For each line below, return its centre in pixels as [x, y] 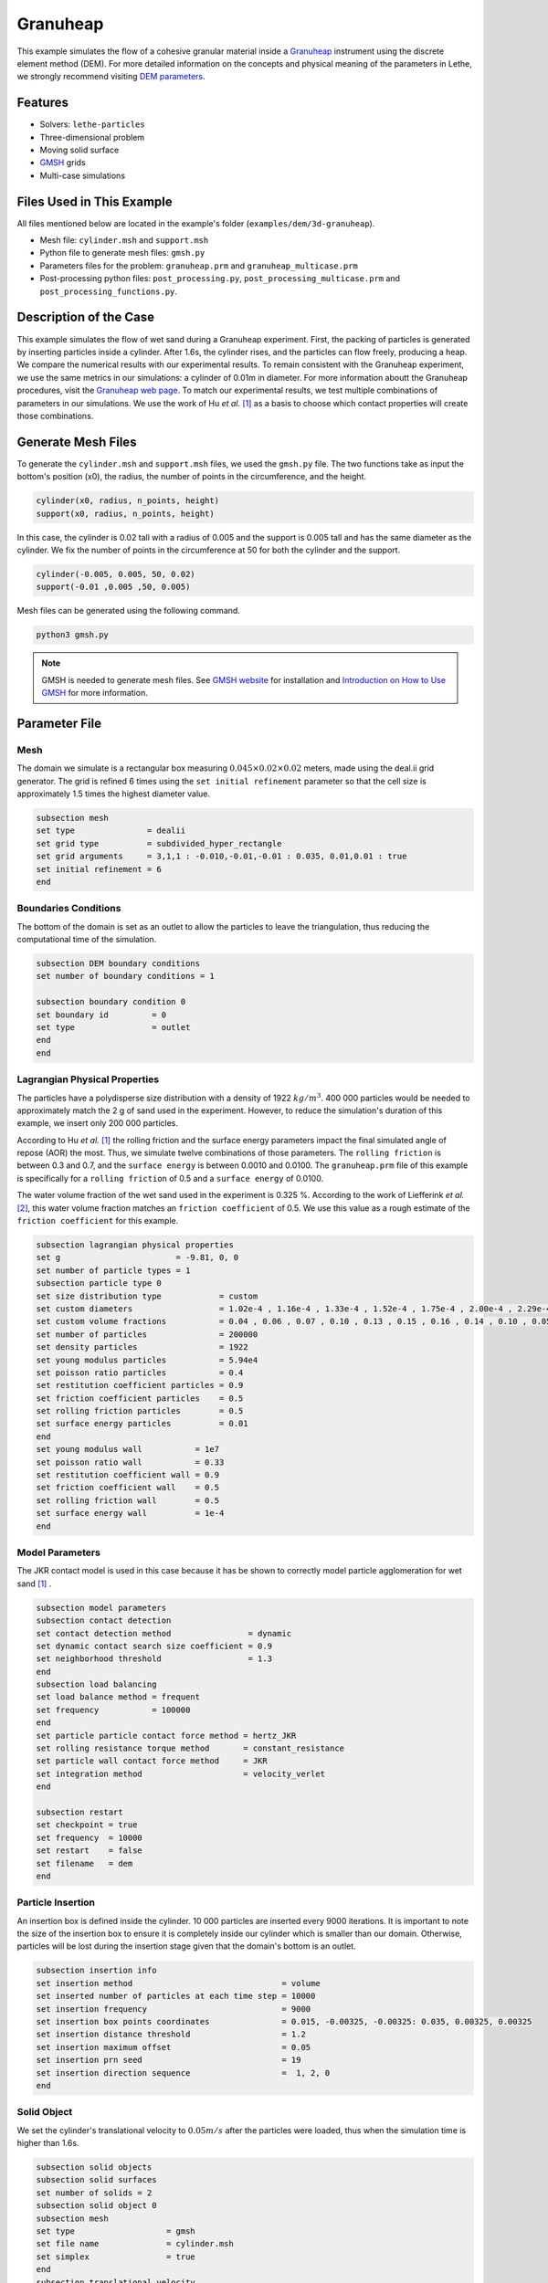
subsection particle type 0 [99, 1284]
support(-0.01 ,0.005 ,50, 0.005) [113, 587]
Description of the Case [86, 317]
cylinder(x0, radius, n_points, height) [127, 501]
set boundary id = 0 [101, 1015]
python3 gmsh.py [73, 635]
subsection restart [79, 1812]
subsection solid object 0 [96, 2206]
